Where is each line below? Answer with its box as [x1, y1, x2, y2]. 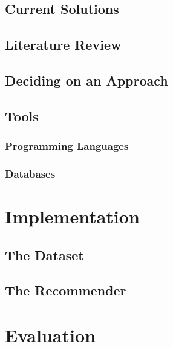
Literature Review [5, 35, 122, 54]
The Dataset [5, 245, 84, 264]
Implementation [5, 204, 140, 228]
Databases [5, 166, 56, 181]
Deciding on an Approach [5, 70, 168, 89]
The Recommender [5, 281, 126, 300]
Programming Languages [5, 138, 129, 153]
